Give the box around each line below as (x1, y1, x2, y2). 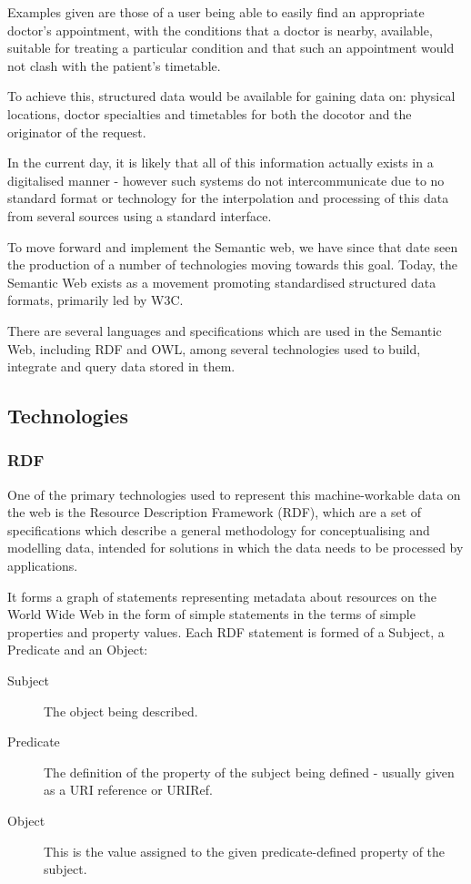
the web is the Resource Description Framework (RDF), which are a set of (7, 503, 422, 522)
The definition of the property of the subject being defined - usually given (44, 762, 455, 781)
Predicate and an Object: (7, 640, 148, 659)
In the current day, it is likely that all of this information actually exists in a (7, 153, 434, 172)
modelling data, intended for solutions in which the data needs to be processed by (7, 538, 464, 557)
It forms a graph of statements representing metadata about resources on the (7, 586, 436, 605)
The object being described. (44, 701, 198, 720)
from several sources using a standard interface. (7, 206, 272, 225)
